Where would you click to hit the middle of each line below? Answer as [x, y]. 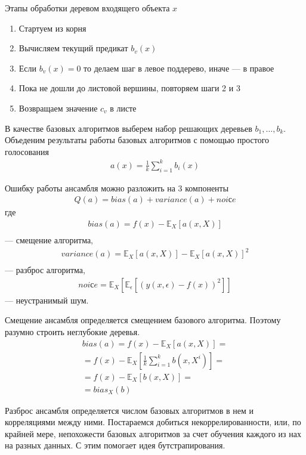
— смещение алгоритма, [49, 239]
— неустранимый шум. [47, 300]
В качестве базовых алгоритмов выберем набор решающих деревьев [129, 128]
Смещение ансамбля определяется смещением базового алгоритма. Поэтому [143, 320]
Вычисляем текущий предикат [73, 48]
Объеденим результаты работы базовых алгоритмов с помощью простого [137, 140]
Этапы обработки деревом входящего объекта [87, 8]
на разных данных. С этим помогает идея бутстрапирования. [115, 445]
